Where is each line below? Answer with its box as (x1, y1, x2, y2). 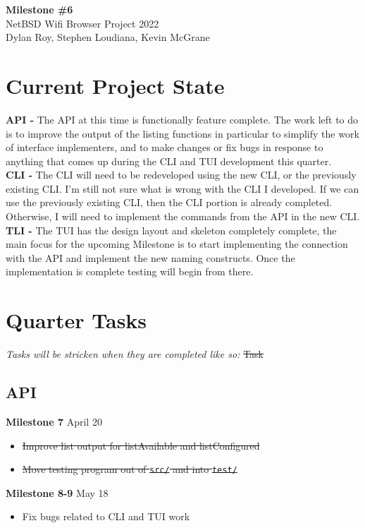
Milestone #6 (6, 2, 73, 16)
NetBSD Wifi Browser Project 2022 (6, 16, 159, 30)
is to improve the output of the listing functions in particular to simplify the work (6, 126, 359, 140)
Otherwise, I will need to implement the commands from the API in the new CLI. (6, 209, 360, 224)
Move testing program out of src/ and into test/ (22, 462, 237, 476)
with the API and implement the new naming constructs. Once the (6, 250, 295, 265)
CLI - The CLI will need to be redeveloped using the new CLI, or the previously (6, 167, 357, 182)
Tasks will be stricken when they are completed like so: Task (6, 347, 264, 361)
